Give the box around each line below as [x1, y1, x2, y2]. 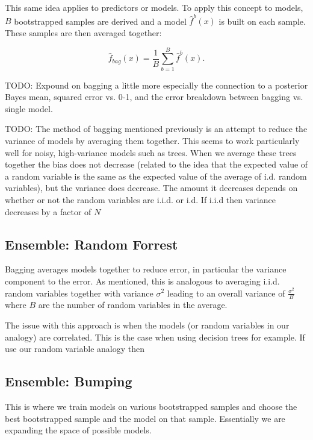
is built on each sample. [218, 14, 306, 27]
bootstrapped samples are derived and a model [14, 14, 187, 27]
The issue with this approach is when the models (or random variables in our [5, 318, 290, 331]
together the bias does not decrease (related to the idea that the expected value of [5, 158, 308, 171]
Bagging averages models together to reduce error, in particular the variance [5, 263, 287, 275]
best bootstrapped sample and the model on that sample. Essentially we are [5, 412, 285, 424]
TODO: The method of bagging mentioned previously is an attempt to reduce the [5, 122, 308, 135]
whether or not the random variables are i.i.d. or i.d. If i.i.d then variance [5, 193, 276, 206]
